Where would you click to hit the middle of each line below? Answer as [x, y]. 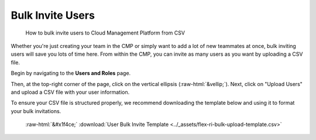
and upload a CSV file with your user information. [70, 92]
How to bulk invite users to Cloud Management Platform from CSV [105, 33]
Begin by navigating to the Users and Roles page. [71, 73]
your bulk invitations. [36, 111]
